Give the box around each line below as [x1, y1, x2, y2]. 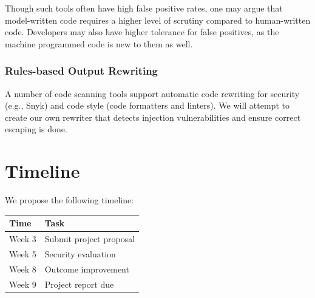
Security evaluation [44, 247, 116, 260]
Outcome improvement [44, 262, 129, 275]
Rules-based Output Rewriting [5, 63, 158, 78]
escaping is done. [5, 123, 67, 135]
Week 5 [9, 247, 36, 260]
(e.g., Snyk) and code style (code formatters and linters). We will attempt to [5, 99, 290, 112]
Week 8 [9, 262, 36, 275]
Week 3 [9, 232, 36, 245]
